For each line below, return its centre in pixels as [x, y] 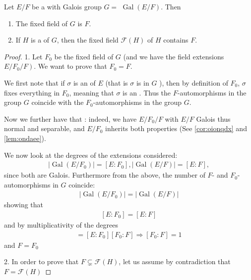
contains [176, 40]
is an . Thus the [147, 92]
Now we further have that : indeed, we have [70, 118]
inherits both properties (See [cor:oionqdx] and [176, 128]
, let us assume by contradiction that [175, 261]
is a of [40, 40]
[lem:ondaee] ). [25, 138]
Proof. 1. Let [23, 56]
